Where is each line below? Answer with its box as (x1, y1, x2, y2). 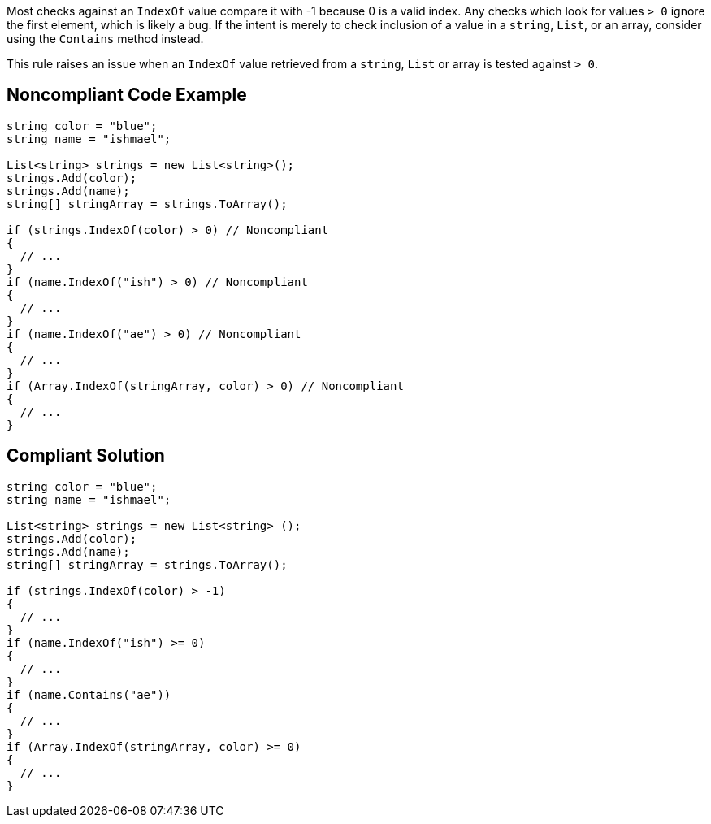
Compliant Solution (7, 445, 165, 466)
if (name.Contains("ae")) (7, 687, 171, 701)
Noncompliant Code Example (7, 85, 247, 106)
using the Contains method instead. (7, 32, 204, 46)
